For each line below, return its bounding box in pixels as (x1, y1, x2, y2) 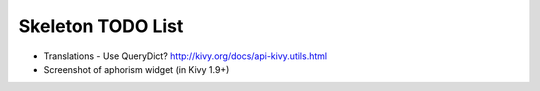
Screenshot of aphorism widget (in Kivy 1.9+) (43, 63, 230, 75)
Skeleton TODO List (18, 15, 184, 37)
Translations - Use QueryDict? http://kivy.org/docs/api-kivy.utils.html (43, 50, 328, 62)
